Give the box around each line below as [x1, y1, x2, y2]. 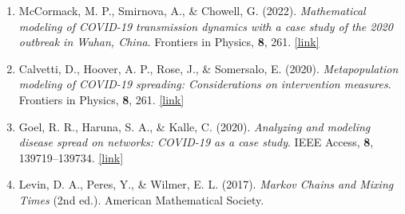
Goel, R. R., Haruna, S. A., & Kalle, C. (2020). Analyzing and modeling [18, 118, 371, 134]
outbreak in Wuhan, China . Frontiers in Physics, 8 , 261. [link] [18, 33, 320, 50]
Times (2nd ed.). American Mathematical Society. [18, 191, 264, 208]
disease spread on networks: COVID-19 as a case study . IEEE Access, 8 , [18, 134, 374, 150]
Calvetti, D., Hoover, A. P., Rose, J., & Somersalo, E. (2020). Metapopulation [18, 60, 399, 76]
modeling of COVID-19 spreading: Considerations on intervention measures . [18, 76, 391, 92]
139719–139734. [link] [18, 149, 124, 165]
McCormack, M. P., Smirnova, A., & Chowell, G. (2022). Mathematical [18, 2, 366, 18]
